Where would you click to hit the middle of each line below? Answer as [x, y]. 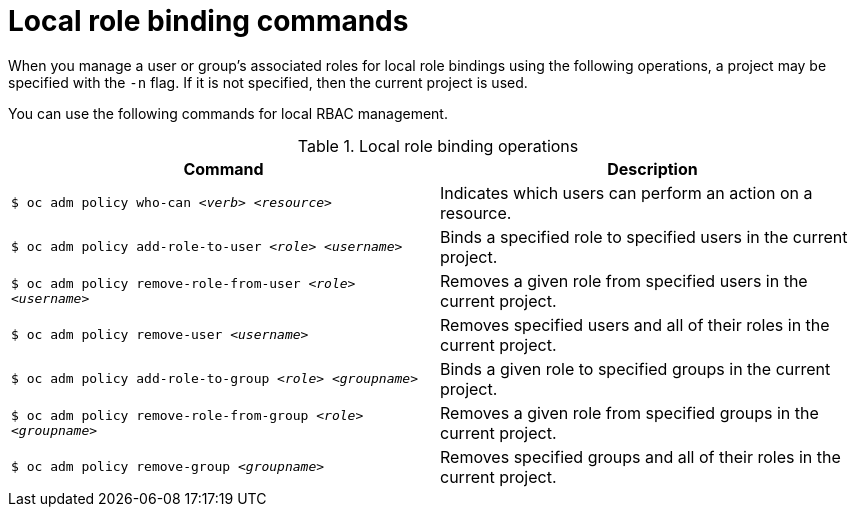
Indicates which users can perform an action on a [626, 192]
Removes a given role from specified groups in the [629, 412]
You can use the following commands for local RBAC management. [228, 113]
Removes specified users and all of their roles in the [635, 324]
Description [652, 168]
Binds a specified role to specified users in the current [644, 236]
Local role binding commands [208, 21]
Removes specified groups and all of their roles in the [640, 456]
